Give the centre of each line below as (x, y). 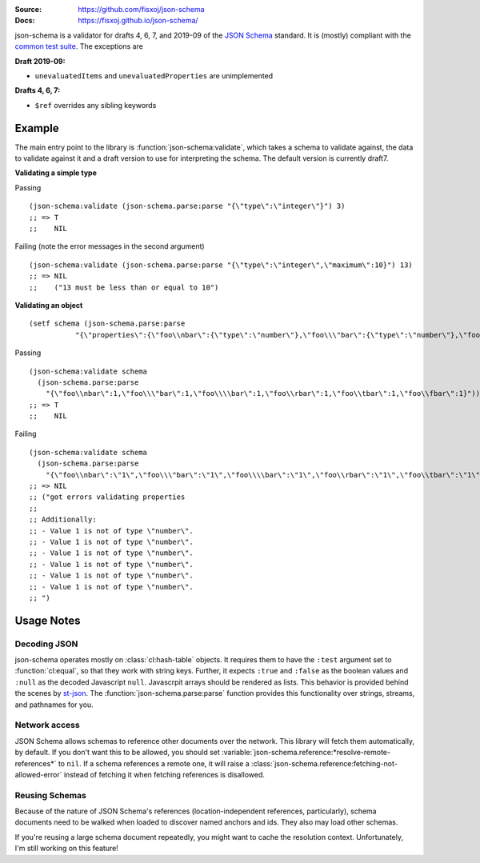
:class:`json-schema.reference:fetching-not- (324, 763)
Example (37, 128)
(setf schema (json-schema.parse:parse (107, 324)
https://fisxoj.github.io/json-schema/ (138, 21)
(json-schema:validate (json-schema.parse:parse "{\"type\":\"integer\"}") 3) (187, 206)
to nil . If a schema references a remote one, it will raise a (154, 763)
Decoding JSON (46, 644)
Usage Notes (48, 620)
